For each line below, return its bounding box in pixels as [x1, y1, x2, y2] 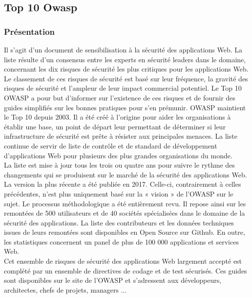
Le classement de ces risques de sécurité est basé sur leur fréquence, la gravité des [4, 73, 248, 83]
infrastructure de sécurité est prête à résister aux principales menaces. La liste [4, 131, 237, 141]
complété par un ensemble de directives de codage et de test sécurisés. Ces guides [4, 265, 247, 275]
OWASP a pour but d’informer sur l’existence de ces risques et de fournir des [4, 92, 235, 102]
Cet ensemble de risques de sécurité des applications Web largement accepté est [4, 256, 242, 266]
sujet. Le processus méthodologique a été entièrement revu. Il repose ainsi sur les [4, 198, 246, 208]
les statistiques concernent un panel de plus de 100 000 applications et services [4, 236, 239, 247]
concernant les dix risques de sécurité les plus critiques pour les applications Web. [4, 64, 249, 74]
